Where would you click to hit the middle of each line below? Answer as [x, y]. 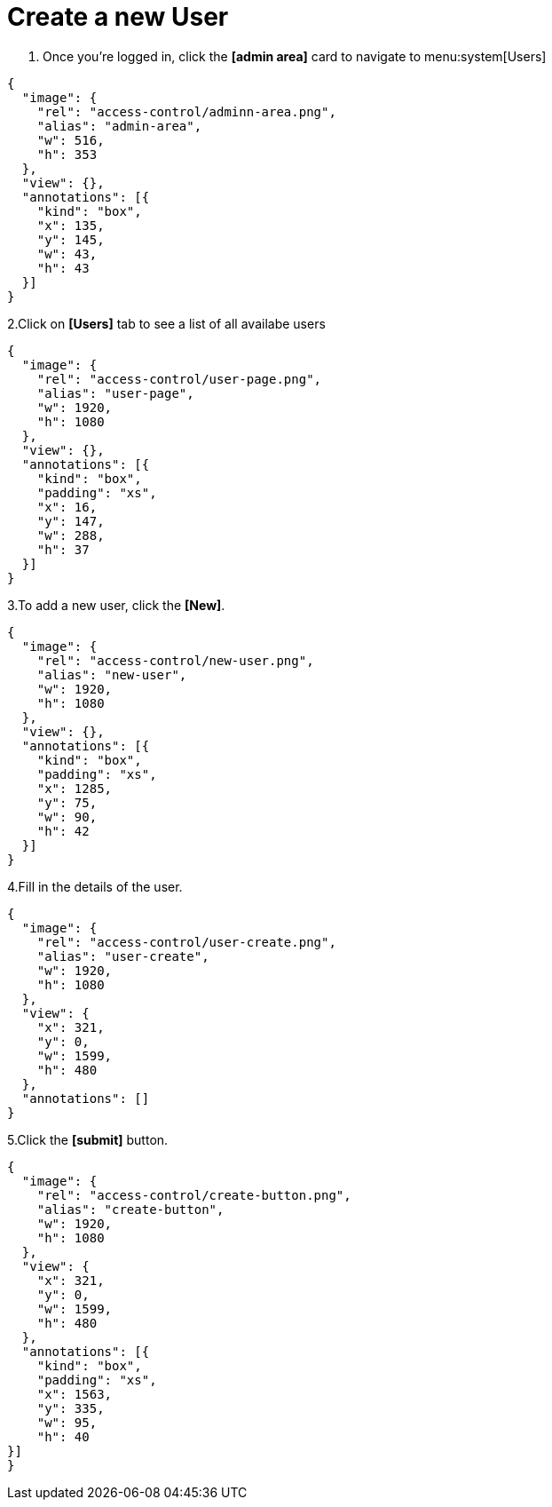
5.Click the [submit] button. [88, 1139]
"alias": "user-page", [115, 393]
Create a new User [118, 17]
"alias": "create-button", [130, 1209]
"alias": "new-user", [112, 674]
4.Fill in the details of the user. [95, 886]
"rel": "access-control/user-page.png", [179, 379]
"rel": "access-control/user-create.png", [186, 942]
